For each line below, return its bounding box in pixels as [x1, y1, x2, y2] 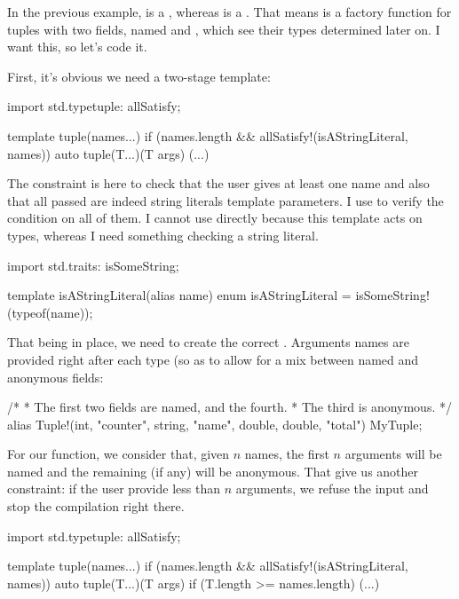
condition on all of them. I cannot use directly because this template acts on [7, 209, 423, 227]
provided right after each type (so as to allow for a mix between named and [7, 350, 419, 368]
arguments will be [344, 445, 442, 463]
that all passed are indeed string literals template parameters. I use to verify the [7, 191, 444, 209]
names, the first [244, 445, 329, 463]
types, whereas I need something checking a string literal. [7, 225, 319, 244]
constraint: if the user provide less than [7, 479, 220, 498]
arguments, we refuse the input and [235, 479, 429, 498]
